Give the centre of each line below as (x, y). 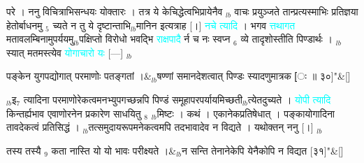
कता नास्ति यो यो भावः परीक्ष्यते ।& (114, 150)
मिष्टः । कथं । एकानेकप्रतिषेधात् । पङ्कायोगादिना (246, 113)
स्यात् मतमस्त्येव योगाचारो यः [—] (65, 52)
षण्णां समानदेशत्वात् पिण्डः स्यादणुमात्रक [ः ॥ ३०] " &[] (254, 76)
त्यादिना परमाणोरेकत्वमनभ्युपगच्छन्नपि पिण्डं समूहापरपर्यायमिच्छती (133, 99)
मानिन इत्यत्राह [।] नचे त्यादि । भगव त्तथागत (216, 25)
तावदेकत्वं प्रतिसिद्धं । (43, 127)
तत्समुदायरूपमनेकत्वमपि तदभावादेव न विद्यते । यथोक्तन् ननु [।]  (203, 127)
